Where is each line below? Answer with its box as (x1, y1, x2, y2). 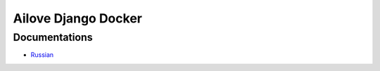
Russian (30, 51, 54, 59)
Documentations (13, 31, 93, 44)
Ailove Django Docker (13, 11, 142, 26)
